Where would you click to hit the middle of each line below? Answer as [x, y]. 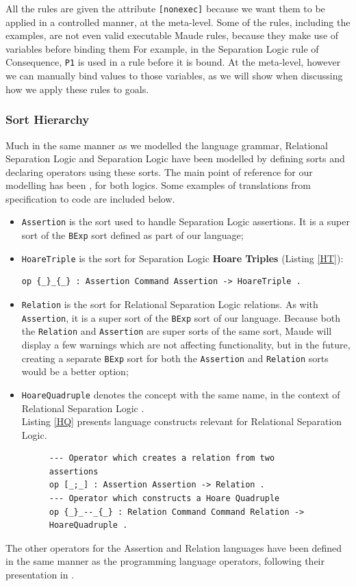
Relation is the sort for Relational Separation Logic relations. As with [170, 304]
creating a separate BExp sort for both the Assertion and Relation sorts [175, 358]
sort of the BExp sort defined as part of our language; [132, 235]
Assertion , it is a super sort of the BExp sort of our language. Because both [181, 317]
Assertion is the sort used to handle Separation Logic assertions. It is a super [186, 221]
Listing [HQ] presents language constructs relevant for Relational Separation [182, 421]
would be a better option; [75, 371]
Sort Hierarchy [48, 119]
